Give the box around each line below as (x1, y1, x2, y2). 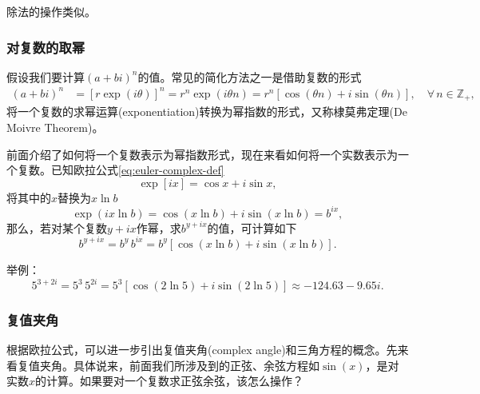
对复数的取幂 (6, 37, 85, 57)
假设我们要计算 (6, 68, 85, 85)
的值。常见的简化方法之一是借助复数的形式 (137, 68, 362, 85)
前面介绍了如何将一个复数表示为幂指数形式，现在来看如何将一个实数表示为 (6, 145, 398, 162)
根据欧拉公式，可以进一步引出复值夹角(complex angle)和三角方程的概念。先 (6, 341, 398, 358)
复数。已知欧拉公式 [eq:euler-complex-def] (17, 161, 224, 178)
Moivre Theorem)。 (6, 118, 104, 135)
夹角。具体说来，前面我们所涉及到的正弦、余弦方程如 (39, 356, 319, 373)
